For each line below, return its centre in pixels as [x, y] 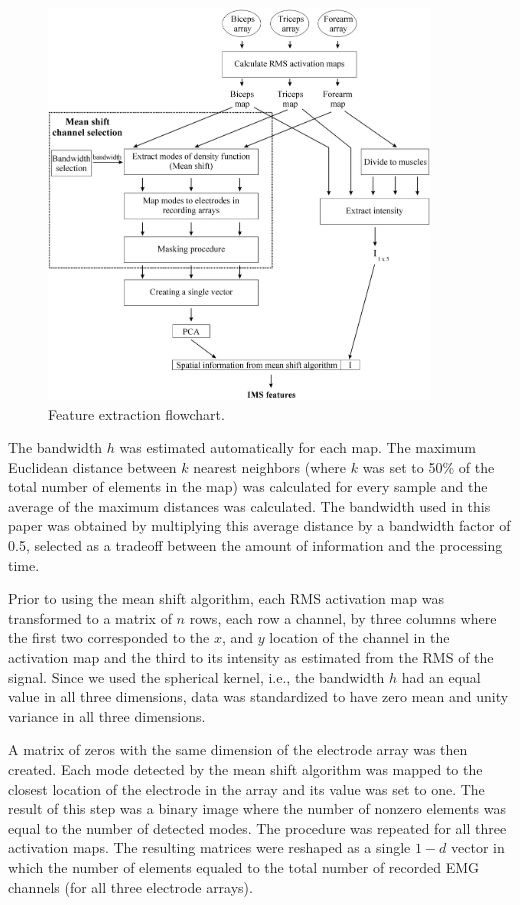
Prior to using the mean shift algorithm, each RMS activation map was [226, 598]
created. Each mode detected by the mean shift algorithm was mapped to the [245, 769]
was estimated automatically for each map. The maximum [297, 447]
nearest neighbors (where [269, 466]
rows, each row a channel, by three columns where [343, 617]
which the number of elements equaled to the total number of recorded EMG [244, 866]
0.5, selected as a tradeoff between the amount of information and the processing [255, 545]
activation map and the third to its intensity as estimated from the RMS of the [251, 657]
